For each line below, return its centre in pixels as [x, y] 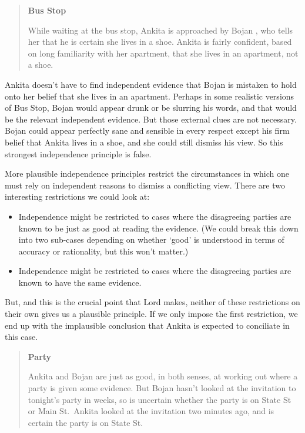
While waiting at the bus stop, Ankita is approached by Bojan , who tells [160, 30]
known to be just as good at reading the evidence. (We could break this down [158, 228]
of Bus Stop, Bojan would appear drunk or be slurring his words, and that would [151, 108]
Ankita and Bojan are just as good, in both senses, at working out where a [163, 376]
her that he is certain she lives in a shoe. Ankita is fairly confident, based [160, 42]
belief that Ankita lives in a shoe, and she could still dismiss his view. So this [144, 142]
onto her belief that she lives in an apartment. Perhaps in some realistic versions [150, 96]
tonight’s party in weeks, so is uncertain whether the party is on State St [160, 399]
